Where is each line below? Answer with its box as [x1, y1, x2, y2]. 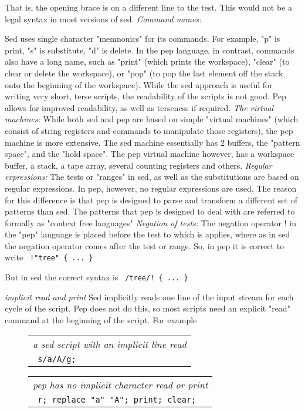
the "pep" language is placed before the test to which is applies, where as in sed [5, 228, 290, 240]
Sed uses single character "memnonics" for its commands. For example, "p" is [5, 32, 280, 45]
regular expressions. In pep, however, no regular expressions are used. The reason [5, 182, 297, 194]
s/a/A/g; [38, 354, 76, 364]
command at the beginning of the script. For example [5, 313, 197, 326]
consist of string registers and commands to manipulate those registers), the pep [5, 124, 293, 136]
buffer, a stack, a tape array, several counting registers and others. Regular [5, 159, 272, 171]
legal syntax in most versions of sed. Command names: [5, 12, 202, 25]
